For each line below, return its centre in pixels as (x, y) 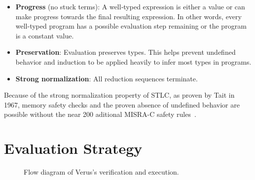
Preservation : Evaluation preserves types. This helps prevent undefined (126, 52)
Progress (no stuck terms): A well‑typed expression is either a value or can (130, 6)
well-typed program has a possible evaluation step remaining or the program (131, 26)
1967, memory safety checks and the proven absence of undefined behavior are (122, 104)
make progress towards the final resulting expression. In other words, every (128, 16)
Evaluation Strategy (73, 148)
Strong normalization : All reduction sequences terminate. (107, 78)
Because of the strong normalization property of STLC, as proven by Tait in (119, 95)
